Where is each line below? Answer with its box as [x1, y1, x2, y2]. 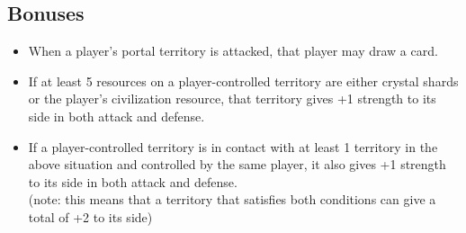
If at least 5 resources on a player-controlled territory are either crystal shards [28, 71, 459, 90]
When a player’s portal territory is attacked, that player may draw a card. [28, 41, 438, 60]
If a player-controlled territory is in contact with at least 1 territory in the [28, 137, 438, 156]
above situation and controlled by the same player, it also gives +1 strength [28, 155, 446, 174]
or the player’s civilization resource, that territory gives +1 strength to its [28, 89, 436, 108]
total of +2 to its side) [28, 207, 153, 226]
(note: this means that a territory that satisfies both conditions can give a [28, 190, 436, 209]
